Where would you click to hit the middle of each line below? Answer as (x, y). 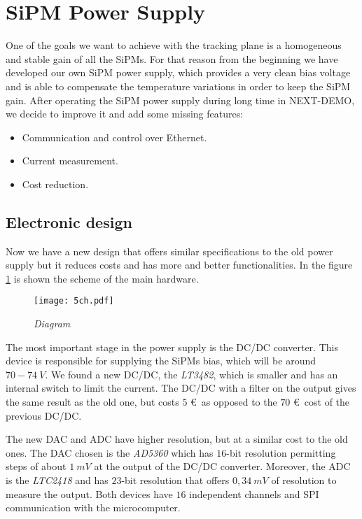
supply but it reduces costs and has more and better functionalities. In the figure (179, 265)
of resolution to (304, 480)
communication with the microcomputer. (93, 507)
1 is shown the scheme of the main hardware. (102, 278)
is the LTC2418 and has (57, 480)
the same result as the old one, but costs (92, 402)
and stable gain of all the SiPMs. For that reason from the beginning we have (172, 58)
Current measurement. (70, 161)
